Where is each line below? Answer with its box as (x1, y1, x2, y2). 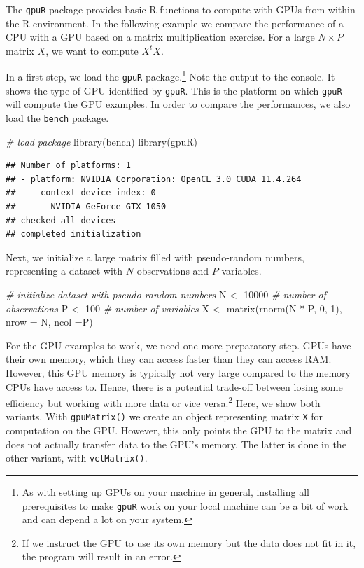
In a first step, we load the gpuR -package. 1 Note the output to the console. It (6, 67, 335, 84)
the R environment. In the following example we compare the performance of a (6, 15, 344, 30)
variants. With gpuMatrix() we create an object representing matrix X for (6, 409, 323, 424)
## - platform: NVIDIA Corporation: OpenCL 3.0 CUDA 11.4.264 (6, 174, 302, 184)
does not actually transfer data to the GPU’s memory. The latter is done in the (6, 436, 346, 451)
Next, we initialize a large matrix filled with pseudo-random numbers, (6, 249, 304, 264)
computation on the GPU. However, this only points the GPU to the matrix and (6, 423, 352, 438)
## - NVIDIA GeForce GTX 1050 (6, 202, 167, 212)
